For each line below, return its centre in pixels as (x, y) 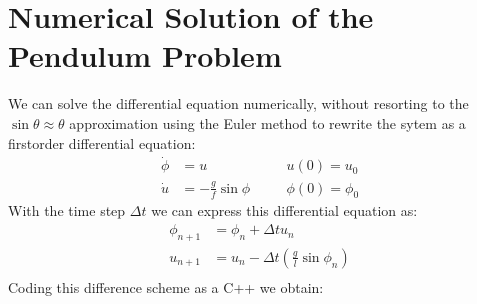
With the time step (67, 210)
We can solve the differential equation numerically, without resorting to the (238, 103)
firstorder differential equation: (102, 142)
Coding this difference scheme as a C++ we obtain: (166, 286)
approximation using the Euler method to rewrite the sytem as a (267, 122)
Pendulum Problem (145, 55)
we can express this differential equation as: (284, 210)
